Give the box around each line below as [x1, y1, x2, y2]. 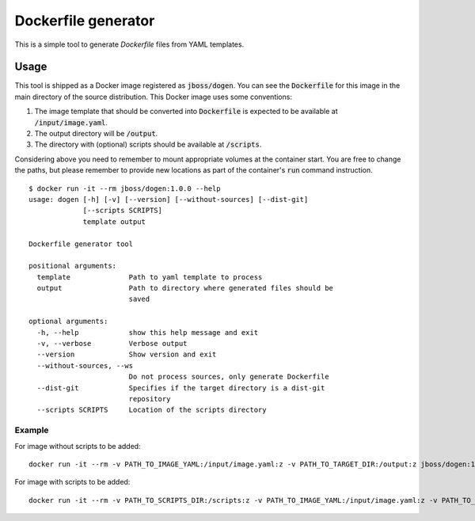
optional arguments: [28, 317, 108, 326]
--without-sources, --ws [36, 361, 134, 370]
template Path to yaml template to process [36, 272, 263, 281]
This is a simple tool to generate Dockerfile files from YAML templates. [14, 40, 245, 49]
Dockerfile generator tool [28, 239, 134, 249]
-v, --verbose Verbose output [36, 339, 188, 348]
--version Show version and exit [36, 350, 217, 359]
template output [82, 217, 146, 226]
